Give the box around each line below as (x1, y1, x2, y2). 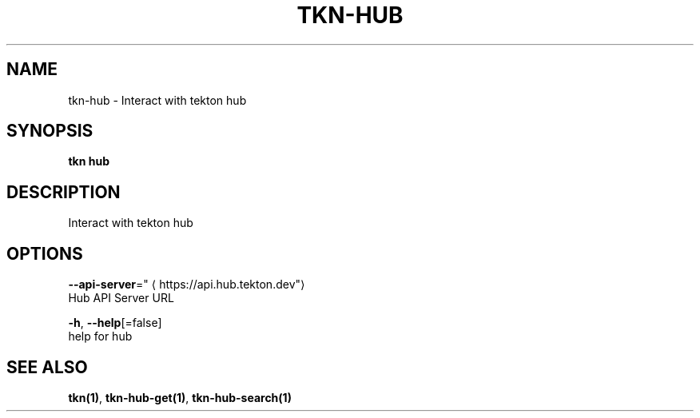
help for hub (68, 329, 133, 344)
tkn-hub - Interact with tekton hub (68, 93, 247, 107)
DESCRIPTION (6, 181, 121, 202)
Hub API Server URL (68, 291, 174, 305)
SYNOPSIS (6, 121, 93, 141)
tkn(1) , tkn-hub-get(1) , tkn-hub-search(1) (68, 390, 292, 404)
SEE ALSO (6, 356, 88, 377)
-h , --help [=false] (68, 316, 162, 330)
